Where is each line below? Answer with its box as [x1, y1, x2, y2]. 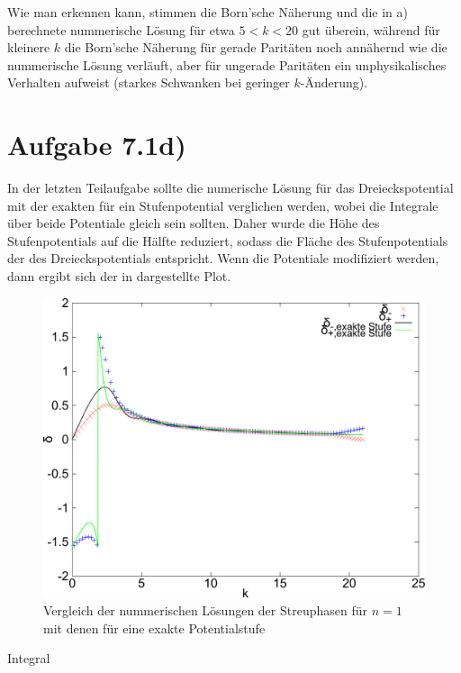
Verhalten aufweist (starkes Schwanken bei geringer [7, 73, 290, 92]
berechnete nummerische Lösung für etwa [7, 20, 235, 39]
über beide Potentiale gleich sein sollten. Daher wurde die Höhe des [7, 214, 380, 232]
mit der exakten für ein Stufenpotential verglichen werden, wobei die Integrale [7, 196, 438, 214]
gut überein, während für [302, 20, 440, 39]
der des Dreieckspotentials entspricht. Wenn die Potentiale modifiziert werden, [7, 249, 439, 268]
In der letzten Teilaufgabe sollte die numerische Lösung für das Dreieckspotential [7, 178, 454, 197]
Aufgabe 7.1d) [7, 126, 186, 163]
